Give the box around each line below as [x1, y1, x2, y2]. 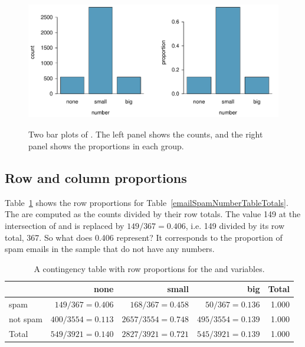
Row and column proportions [5, 168, 187, 186]
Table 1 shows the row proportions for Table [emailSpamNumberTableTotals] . [5, 196, 288, 208]
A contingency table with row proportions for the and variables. [34, 262, 265, 274]
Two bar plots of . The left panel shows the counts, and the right [28, 128, 263, 140]
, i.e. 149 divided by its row [185, 219, 285, 231]
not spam [9, 313, 42, 325]
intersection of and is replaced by [5, 219, 124, 231]
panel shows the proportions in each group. [28, 139, 184, 152]
